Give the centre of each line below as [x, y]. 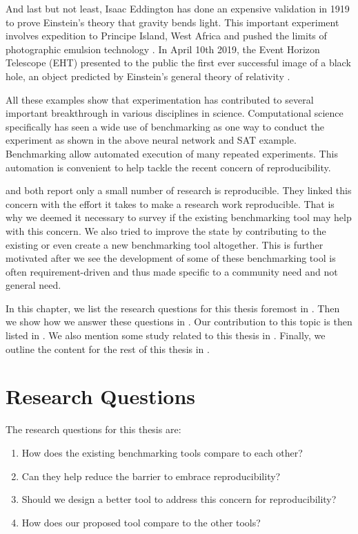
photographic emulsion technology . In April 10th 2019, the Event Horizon [163, 49]
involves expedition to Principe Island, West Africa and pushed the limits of [166, 36]
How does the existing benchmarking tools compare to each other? [162, 452]
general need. [33, 285]
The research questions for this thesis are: [93, 429]
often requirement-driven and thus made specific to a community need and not [172, 271]
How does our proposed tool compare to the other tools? [141, 522]
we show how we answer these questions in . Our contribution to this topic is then [179, 322]
